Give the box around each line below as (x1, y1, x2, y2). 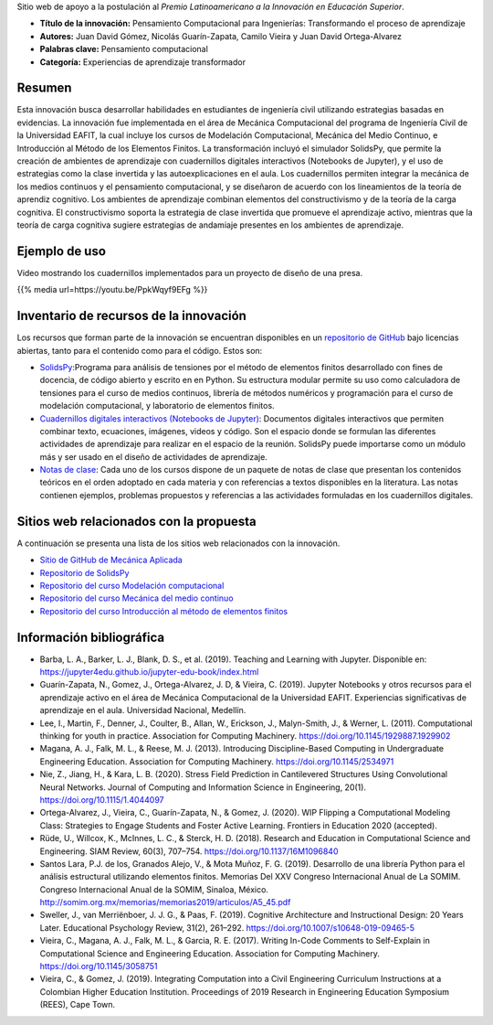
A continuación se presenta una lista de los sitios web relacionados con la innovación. (16, 538, 341, 549)
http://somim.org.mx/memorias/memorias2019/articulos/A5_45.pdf (39, 897, 291, 908)
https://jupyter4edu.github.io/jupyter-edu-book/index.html (39, 667, 259, 678)
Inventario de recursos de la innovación (16, 308, 246, 324)
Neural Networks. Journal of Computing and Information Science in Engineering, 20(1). (39, 782, 367, 793)
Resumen (16, 80, 72, 96)
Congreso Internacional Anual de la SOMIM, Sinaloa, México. (39, 883, 269, 895)
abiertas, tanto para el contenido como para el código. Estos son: (16, 345, 263, 356)
